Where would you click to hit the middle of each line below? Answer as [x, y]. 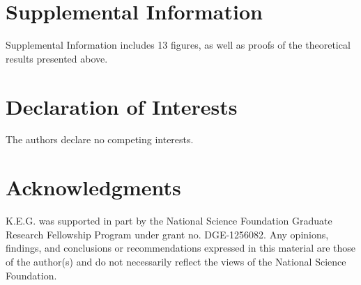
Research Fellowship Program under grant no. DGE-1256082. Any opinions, [167, 234]
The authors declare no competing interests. [100, 139]
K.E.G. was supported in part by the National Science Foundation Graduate [169, 221]
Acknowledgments [93, 187]
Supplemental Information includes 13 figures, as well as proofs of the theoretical [178, 45]
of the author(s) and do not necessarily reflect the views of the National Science [176, 261]
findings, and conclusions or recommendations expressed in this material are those [181, 248]
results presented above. [57, 58]
